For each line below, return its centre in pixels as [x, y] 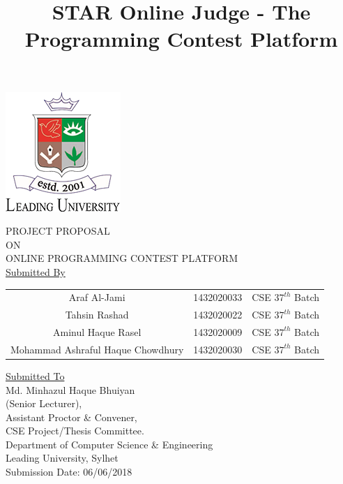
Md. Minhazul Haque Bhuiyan [70, 389]
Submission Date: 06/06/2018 [69, 472]
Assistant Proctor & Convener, [71, 417]
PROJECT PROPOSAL [58, 231]
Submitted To [35, 375]
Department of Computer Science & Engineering [109, 444]
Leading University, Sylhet [62, 458]
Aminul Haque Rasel [97, 331]
